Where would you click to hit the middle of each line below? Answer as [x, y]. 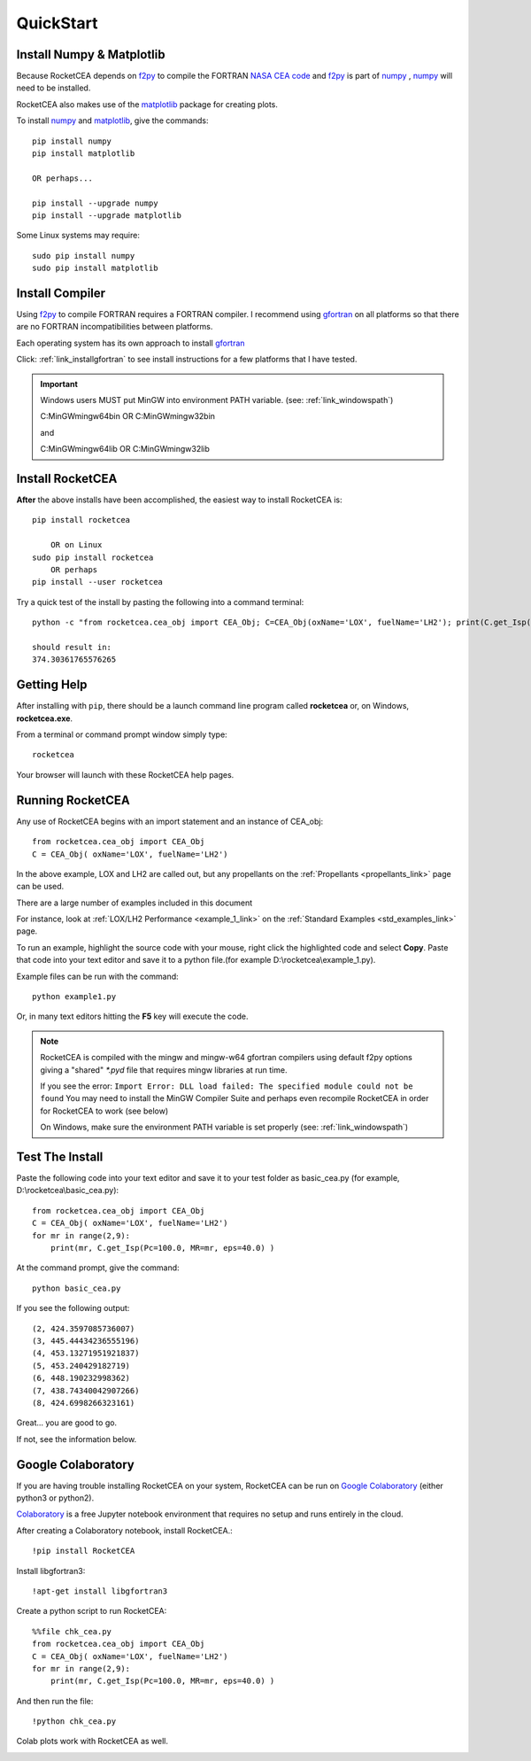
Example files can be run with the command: [97, 976]
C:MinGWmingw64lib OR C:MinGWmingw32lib [125, 449]
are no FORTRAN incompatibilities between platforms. [115, 327]
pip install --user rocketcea [98, 582]
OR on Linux [76, 545]
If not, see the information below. [77, 1439]
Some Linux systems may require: [78, 236]
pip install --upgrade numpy [95, 203]
